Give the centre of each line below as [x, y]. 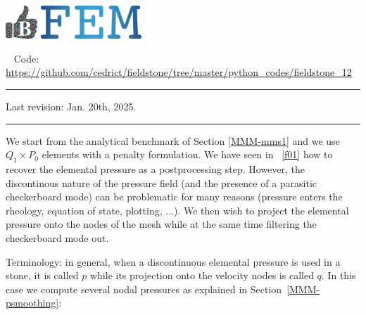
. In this [339, 275]
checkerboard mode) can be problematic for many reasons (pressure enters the [174, 197]
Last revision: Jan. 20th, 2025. [71, 107]
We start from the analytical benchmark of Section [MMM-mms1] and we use [173, 140]
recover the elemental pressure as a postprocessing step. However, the [155, 169]
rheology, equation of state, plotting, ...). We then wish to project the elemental [177, 210]
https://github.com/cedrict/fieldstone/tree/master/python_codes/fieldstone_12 [179, 72]
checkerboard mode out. [57, 237]
